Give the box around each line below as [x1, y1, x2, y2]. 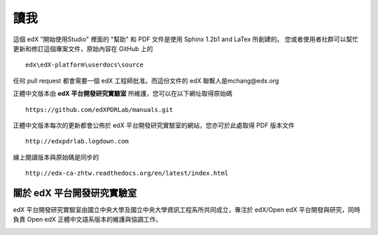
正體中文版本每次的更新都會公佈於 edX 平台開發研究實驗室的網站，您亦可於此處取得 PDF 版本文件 [13, 121, 295, 129]
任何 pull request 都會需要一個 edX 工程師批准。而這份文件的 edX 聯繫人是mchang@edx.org [13, 76, 279, 85]
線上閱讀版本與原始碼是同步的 [13, 152, 99, 161]
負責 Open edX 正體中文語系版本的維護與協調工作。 [13, 215, 162, 224]
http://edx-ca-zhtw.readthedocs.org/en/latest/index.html [25, 169, 229, 178]
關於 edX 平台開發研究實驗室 [13, 187, 137, 199]
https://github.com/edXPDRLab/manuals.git [25, 106, 174, 113]
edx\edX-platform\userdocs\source [25, 61, 143, 69]
